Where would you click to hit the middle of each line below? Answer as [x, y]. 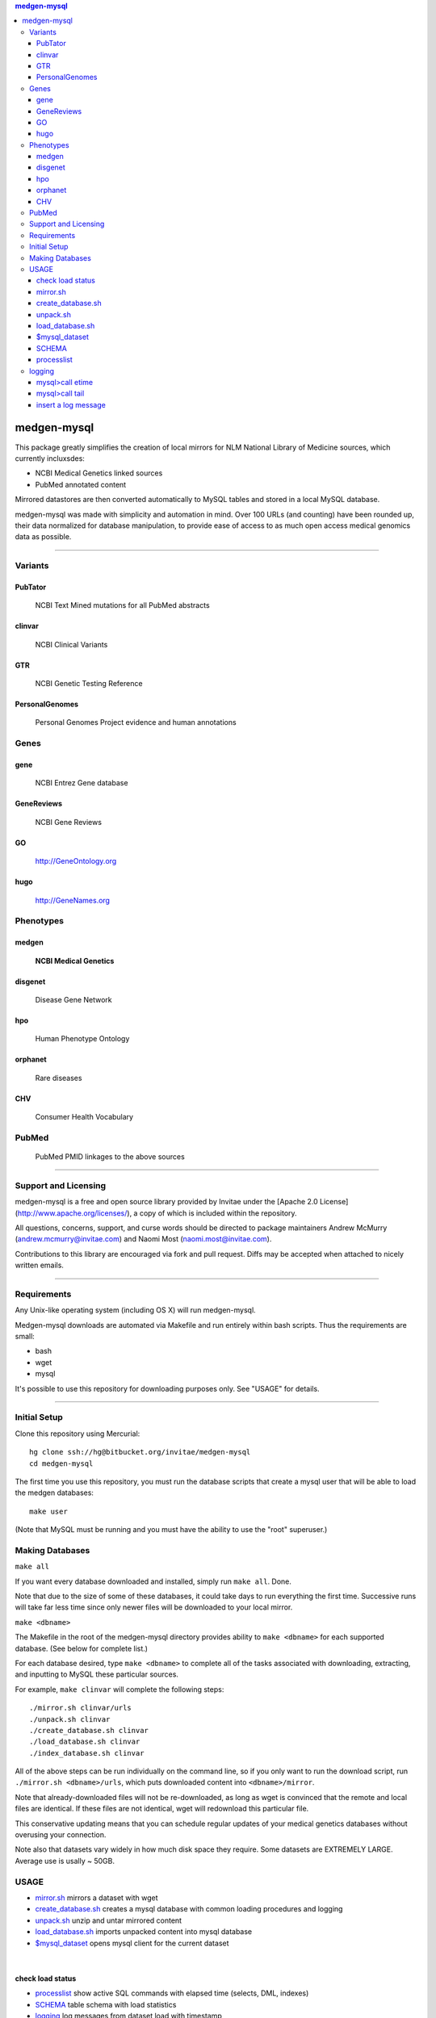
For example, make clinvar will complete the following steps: [119, 1689]
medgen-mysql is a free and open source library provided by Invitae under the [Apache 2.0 [166, 1202]
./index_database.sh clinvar [87, 1753]
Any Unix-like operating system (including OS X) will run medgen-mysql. [135, 1310]
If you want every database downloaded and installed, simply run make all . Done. [153, 1581]
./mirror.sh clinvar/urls [81, 1708]
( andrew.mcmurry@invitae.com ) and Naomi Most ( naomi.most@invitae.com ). [143, 1239]
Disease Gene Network [73, 999]
